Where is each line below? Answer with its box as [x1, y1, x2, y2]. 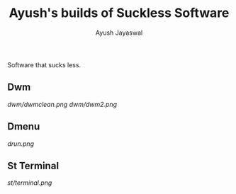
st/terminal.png [7, 178, 52, 187]
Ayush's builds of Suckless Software [9, 5, 230, 21]
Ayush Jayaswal [95, 28, 143, 37]
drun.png [7, 139, 34, 148]
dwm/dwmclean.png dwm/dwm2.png [7, 100, 118, 108]
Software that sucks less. [7, 60, 82, 69]
